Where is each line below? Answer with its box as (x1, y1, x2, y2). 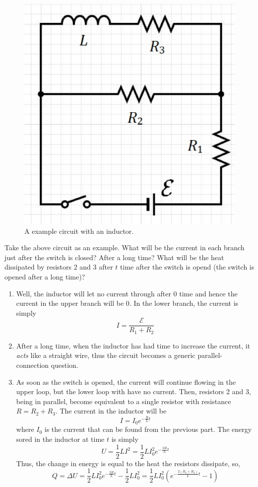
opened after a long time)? (4, 272, 85, 281)
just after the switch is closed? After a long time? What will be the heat (4, 252, 224, 262)
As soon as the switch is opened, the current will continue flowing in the (16, 376, 236, 387)
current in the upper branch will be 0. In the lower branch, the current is (16, 298, 239, 308)
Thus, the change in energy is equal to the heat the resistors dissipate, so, (16, 458, 240, 468)
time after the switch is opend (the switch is (120, 262, 255, 272)
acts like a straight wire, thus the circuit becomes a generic (16, 350, 195, 360)
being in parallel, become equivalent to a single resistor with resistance (16, 396, 231, 406)
